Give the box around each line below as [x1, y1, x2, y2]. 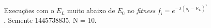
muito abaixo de [67, 5, 115, 15]
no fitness [127, 5, 155, 15]
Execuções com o [4, 5, 54, 15]
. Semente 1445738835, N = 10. [4, 14, 97, 25]
